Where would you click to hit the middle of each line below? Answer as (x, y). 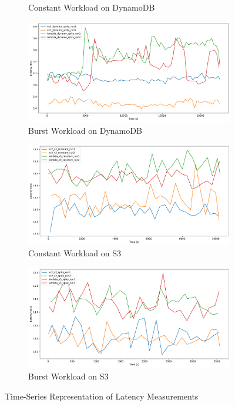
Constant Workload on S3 (75, 253)
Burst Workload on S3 (68, 376)
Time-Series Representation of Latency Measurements (102, 396)
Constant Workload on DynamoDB (92, 7)
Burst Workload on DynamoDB (85, 130)
